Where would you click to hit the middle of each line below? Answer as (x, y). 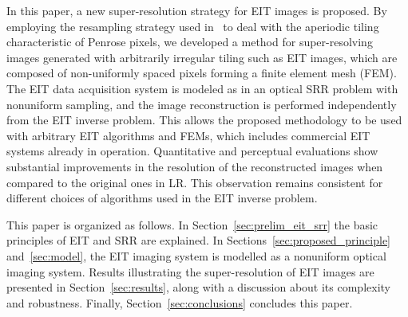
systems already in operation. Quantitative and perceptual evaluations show (192, 151)
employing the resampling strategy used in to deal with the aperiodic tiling (193, 26)
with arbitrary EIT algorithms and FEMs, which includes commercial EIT (188, 135)
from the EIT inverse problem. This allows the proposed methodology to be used (204, 120)
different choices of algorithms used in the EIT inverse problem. (162, 198)
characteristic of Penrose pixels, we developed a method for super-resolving (190, 42)
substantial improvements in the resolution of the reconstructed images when (195, 166)
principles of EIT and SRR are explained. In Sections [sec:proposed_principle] (198, 240)
